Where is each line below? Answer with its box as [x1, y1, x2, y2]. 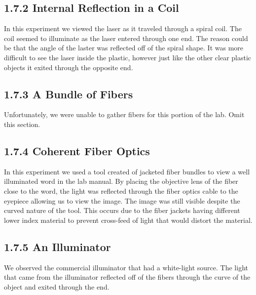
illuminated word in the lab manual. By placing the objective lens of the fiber [4, 176, 238, 186]
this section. [4, 119, 40, 129]
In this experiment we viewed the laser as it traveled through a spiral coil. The [4, 23, 242, 34]
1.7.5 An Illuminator [4, 239, 111, 254]
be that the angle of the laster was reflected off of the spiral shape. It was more [4, 42, 244, 53]
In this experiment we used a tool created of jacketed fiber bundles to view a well [4, 166, 250, 176]
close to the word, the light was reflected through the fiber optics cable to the [4, 185, 238, 196]
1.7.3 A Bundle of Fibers [4, 86, 133, 101]
